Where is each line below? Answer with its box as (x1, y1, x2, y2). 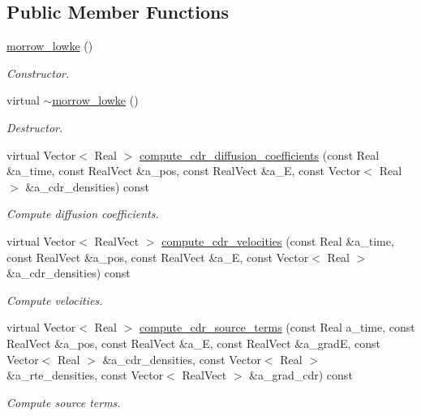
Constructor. (6, 64, 70, 81)
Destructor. (6, 118, 63, 135)
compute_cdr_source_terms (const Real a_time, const (140, 319, 415, 336)
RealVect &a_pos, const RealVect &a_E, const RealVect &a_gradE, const (6, 334, 380, 351)
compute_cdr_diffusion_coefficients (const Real (140, 146, 380, 163)
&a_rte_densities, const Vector (6, 367, 164, 384)
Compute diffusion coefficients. (6, 205, 159, 222)
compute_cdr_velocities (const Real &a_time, (161, 232, 394, 249)
